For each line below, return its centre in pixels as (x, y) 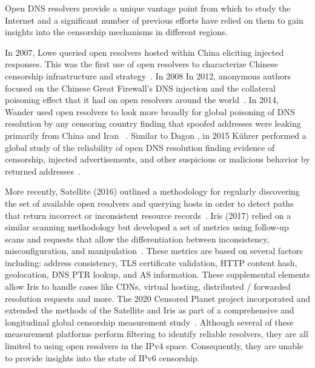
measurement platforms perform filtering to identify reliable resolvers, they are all (157, 334)
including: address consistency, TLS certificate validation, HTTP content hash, (151, 262)
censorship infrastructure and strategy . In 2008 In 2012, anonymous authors (148, 75)
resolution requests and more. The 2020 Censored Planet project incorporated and (158, 298)
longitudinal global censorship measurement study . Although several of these (149, 322)
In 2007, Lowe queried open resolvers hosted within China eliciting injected (144, 52)
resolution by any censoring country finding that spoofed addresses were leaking (153, 123)
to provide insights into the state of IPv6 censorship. (102, 357)
